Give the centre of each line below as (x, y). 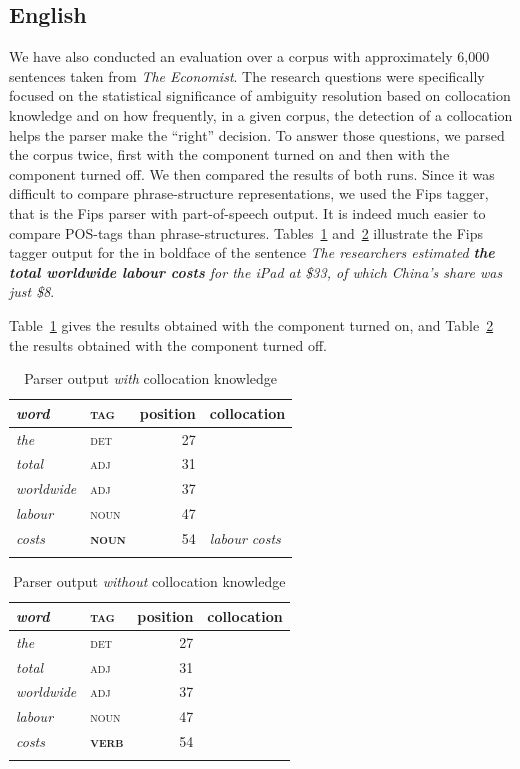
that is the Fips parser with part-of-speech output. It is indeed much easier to (247, 212)
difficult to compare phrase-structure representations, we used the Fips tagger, (249, 193)
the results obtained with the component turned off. (168, 344)
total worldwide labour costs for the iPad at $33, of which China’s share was (256, 271)
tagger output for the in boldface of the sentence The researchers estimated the (252, 252)
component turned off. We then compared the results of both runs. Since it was (252, 173)
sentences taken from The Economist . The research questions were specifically (247, 75)
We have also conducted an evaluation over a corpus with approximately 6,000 (249, 56)
